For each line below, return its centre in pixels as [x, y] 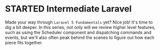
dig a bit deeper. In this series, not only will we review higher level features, [80, 27]
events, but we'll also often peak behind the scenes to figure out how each [80, 37]
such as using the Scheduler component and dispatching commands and [78, 32]
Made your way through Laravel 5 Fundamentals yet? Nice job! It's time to [79, 22]
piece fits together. [24, 42]
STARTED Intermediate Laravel [69, 9]
